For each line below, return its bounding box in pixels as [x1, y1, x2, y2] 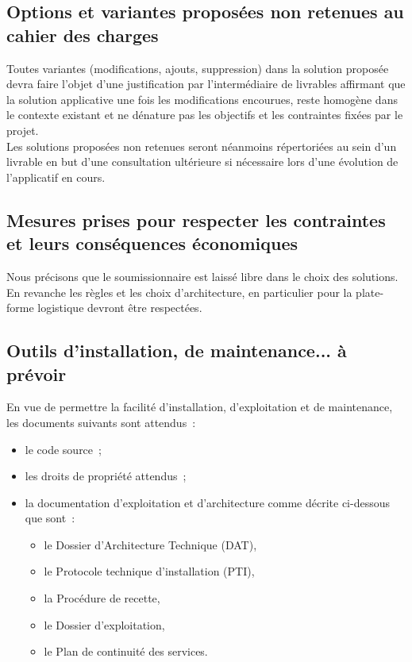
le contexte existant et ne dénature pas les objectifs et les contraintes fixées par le [6, 106, 403, 123]
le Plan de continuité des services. [44, 643, 208, 660]
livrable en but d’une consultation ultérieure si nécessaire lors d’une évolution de [6, 153, 399, 170]
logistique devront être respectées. [37, 299, 202, 316]
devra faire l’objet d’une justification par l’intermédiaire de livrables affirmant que [6, 75, 406, 92]
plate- [356, 283, 384, 300]
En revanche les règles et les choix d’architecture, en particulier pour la [6, 283, 352, 300]
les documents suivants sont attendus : [6, 414, 196, 430]
